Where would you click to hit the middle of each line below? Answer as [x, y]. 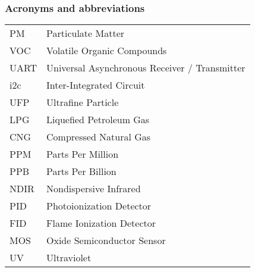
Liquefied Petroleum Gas [98, 120]
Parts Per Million [83, 154]
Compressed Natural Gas [99, 137]
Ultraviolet [69, 258]
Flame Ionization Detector [101, 223]
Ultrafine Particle [83, 102]
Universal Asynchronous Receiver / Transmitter [146, 68]
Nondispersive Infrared [94, 189]
